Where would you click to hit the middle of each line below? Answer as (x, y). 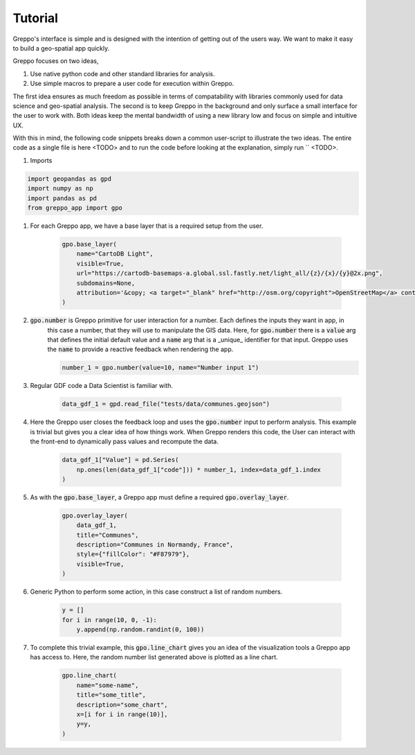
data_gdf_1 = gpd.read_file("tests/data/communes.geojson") (166, 404)
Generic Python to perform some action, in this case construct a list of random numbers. (156, 592)
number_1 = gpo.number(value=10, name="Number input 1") (160, 368)
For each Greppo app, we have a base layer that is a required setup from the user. (147, 226)
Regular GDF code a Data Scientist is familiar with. (101, 386)
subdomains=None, (106, 283)
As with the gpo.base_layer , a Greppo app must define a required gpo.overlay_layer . (159, 497)
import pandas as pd (62, 198)
